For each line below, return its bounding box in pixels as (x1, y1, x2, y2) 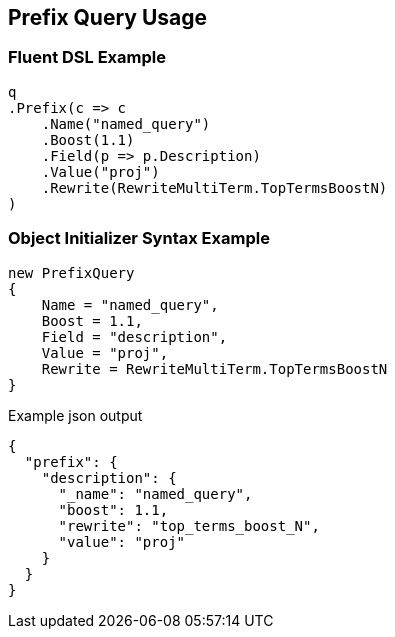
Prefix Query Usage (8, 5, 208, 30)
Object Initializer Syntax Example (8, 228, 270, 249)
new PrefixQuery (8, 264, 135, 281)
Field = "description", (41, 328, 228, 345)
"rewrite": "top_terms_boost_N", (58, 517, 320, 534)
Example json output (8, 406, 143, 424)
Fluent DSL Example (8, 47, 166, 68)
